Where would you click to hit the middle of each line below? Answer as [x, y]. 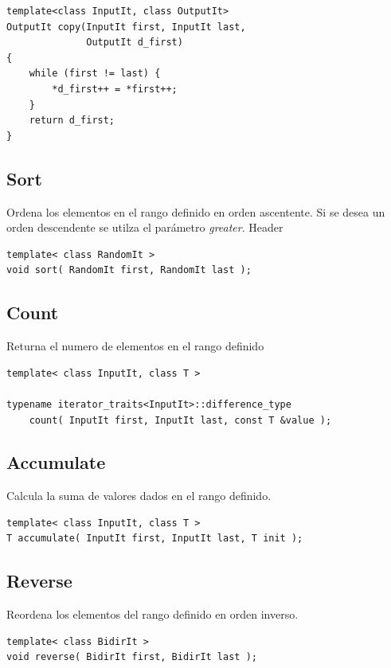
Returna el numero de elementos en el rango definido [135, 346]
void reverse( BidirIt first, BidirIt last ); [132, 657]
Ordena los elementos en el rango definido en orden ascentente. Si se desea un [196, 211]
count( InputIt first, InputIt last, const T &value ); [180, 420]
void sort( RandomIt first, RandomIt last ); [129, 270]
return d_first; [72, 121]
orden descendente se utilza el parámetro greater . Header [145, 227]
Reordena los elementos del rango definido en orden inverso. [152, 614]
